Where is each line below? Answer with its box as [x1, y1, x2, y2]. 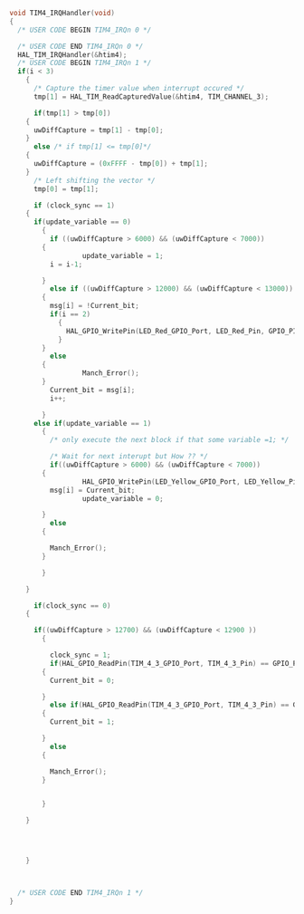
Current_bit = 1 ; [49, 717, 116, 726]
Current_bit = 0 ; [49, 676, 116, 685]
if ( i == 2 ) [49, 310, 91, 319]
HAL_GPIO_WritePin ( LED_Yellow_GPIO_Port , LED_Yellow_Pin [81, 476, 301, 486]
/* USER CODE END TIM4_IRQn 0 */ [17, 42, 144, 51]
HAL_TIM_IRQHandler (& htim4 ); [17, 50, 128, 59]
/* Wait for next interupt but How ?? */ [49, 452, 208, 461]
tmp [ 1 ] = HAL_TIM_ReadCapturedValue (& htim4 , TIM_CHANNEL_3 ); [33, 91, 270, 101]
